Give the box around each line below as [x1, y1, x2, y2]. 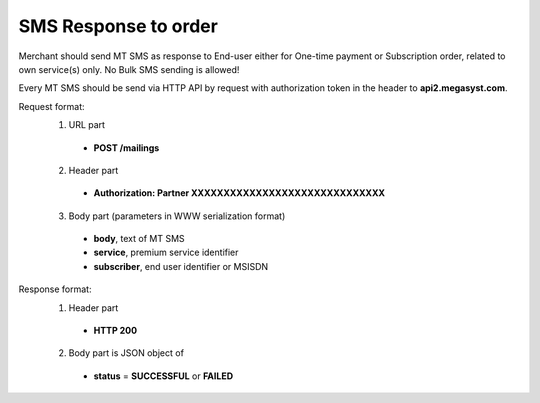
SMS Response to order [18, 15, 219, 37]
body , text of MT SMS [93, 233, 185, 245]
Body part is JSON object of [68, 347, 185, 359]
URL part [68, 119, 105, 131]
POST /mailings [93, 141, 160, 154]
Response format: [18, 283, 92, 295]
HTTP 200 [93, 325, 138, 337]
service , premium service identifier [93, 246, 239, 259]
